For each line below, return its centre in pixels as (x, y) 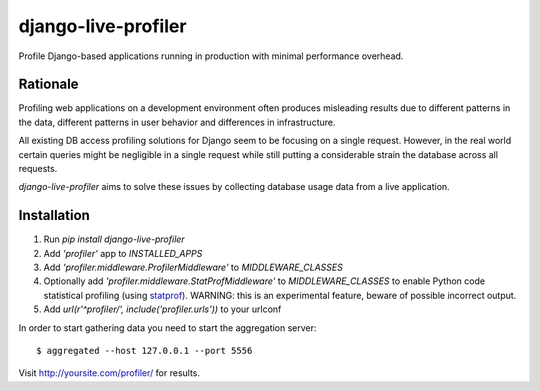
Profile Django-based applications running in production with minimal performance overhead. (211, 56)
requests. (38, 169)
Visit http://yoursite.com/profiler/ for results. (109, 373)
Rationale (48, 84)
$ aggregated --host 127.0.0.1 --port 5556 (144, 351)
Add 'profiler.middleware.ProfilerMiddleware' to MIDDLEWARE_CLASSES (193, 267)
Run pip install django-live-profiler (114, 239)
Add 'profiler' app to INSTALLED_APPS (123, 253)
